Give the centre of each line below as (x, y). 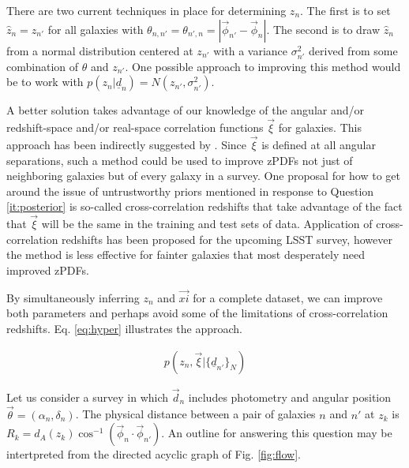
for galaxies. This (320, 127)
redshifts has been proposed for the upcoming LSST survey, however (227, 239)
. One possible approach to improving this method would (263, 66)
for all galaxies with (96, 29)
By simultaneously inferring (73, 297)
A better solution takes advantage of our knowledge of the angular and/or (185, 110)
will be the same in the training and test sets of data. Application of (207, 224)
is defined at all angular (319, 144)
